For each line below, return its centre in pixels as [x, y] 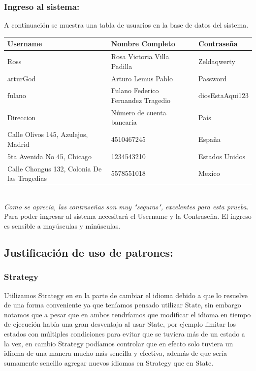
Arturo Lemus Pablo [142, 78]
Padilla [122, 66]
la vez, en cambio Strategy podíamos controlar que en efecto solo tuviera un [119, 343]
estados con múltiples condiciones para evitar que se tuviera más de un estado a [125, 334]
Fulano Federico [135, 90]
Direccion [22, 117]
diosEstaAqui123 [224, 95]
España [209, 139]
